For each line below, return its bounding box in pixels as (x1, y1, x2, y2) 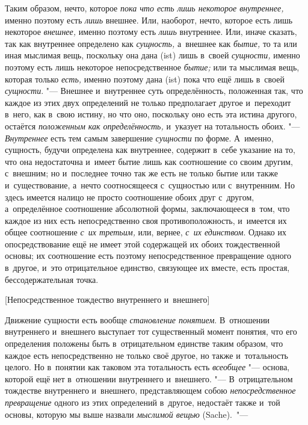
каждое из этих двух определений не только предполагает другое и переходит (5, 96, 291, 108)
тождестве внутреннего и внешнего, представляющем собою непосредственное (5, 384, 296, 397)
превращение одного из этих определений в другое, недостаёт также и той (5, 396, 280, 408)
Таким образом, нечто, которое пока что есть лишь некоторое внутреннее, (5, 2, 284, 14)
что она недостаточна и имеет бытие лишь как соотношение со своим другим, (5, 155, 294, 167)
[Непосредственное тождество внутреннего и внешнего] (5, 293, 210, 306)
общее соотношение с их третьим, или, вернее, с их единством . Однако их (5, 226, 287, 238)
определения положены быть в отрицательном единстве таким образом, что (5, 337, 283, 350)
